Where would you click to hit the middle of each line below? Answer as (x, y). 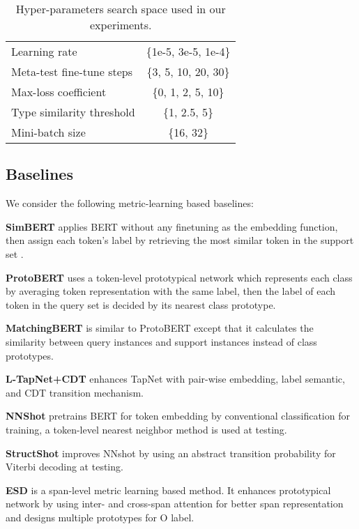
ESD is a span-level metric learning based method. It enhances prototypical (168, 490)
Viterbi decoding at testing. (64, 467)
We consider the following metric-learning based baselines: (130, 203)
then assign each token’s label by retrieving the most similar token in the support (180, 240)
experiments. (121, 25)
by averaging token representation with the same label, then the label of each (171, 291)
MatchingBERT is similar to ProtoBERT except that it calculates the (160, 328)
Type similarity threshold (73, 112)
